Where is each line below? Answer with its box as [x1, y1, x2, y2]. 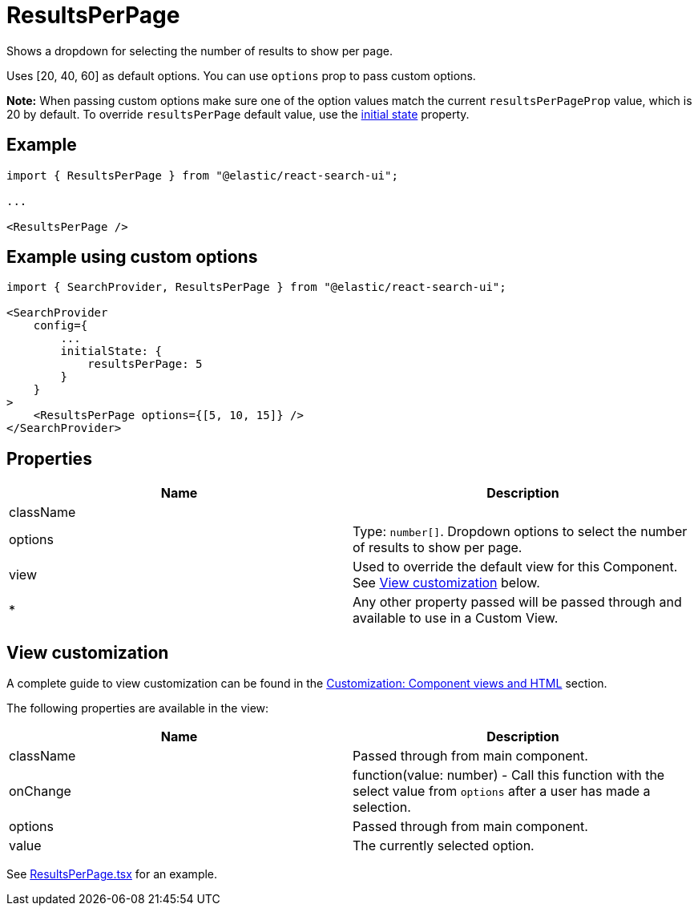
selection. [353, 799, 411, 816]
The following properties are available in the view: [6, 701, 269, 716]
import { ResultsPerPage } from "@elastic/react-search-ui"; [6, 168, 398, 182]
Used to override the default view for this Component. [353, 559, 678, 575]
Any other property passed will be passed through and [353, 594, 682, 611]
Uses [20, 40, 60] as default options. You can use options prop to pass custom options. [6, 68, 476, 83]
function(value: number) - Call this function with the [353, 767, 665, 784]
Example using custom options [6, 247, 258, 268]
